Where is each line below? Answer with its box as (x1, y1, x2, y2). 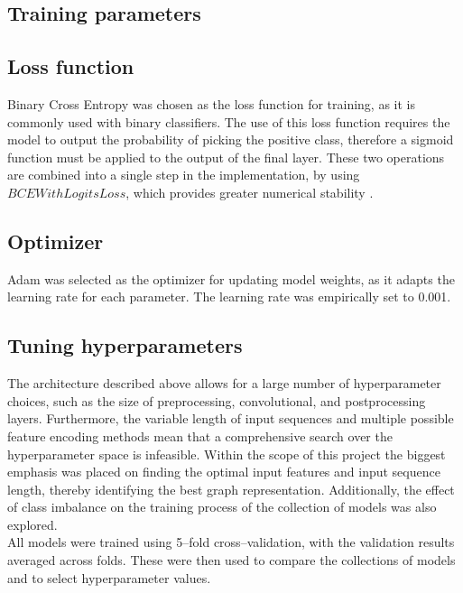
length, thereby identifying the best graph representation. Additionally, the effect (7, 479, 455, 498)
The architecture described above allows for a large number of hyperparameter (7, 374, 441, 393)
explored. (7, 514, 58, 533)
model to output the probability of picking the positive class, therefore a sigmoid (7, 130, 454, 149)
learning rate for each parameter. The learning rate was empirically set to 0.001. (7, 287, 451, 306)
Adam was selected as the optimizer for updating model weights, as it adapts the (7, 269, 455, 288)
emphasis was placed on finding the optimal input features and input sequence (7, 462, 440, 481)
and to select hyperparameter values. (7, 568, 211, 587)
